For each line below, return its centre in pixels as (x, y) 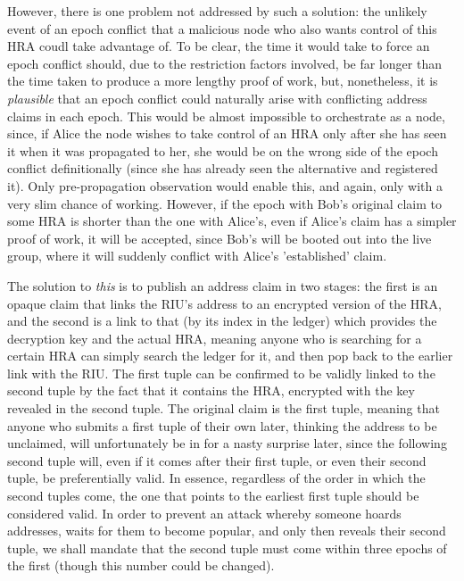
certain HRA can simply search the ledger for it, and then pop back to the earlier (230, 356)
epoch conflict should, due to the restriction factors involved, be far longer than (224, 63)
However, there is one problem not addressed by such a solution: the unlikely (217, 11)
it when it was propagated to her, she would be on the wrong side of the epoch (223, 150)
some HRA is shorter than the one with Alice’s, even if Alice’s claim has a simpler (232, 221)
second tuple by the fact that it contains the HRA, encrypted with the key (211, 390)
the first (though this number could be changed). (141, 565)
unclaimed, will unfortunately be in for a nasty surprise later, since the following (227, 443)
